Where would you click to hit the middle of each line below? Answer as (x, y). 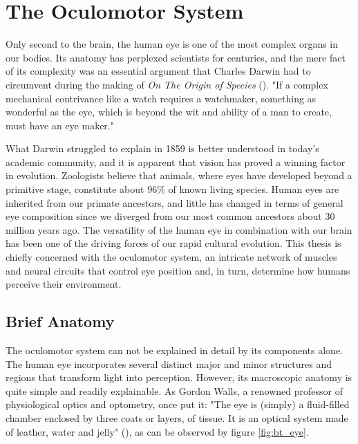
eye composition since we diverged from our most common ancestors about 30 (170, 216)
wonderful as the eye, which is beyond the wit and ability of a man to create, (169, 112)
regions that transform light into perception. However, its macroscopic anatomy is (179, 377)
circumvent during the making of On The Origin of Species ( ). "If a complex (167, 84)
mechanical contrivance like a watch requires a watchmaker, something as (161, 98)
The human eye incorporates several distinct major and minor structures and (169, 363)
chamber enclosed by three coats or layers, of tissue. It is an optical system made (177, 417)
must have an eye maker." (60, 125)
